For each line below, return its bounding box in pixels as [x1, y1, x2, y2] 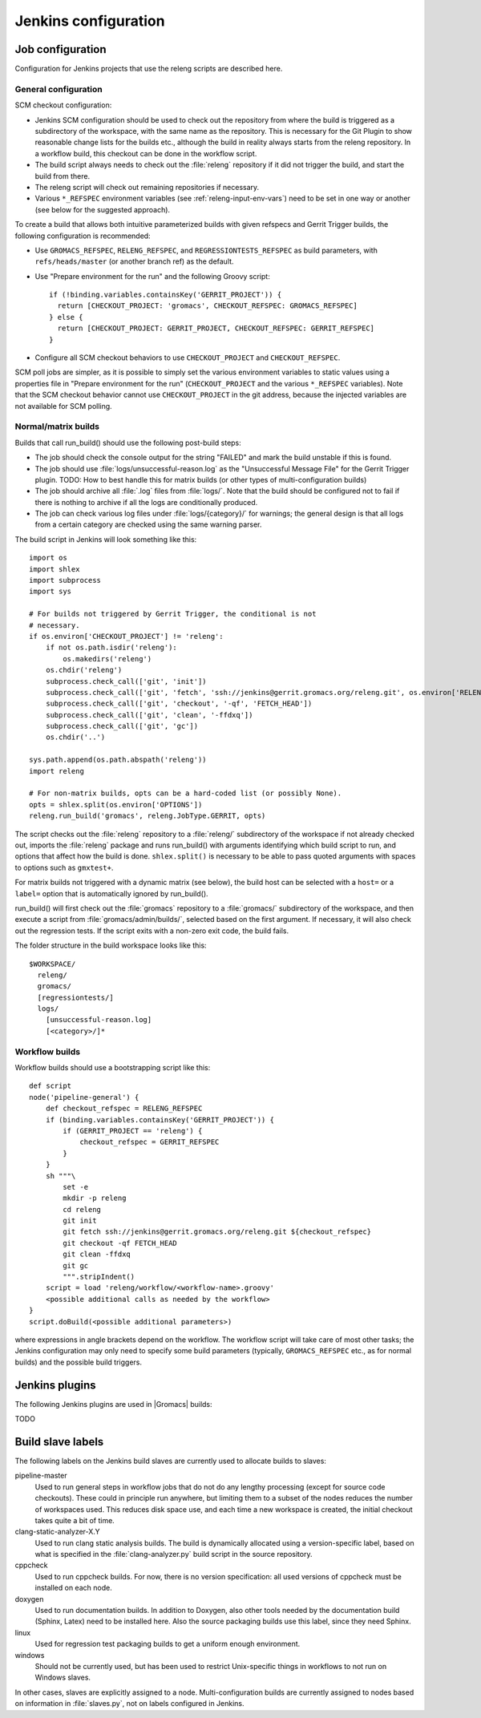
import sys [29, 587, 72, 596]
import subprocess [29, 576, 102, 585]
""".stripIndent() [63, 1272, 135, 1282]
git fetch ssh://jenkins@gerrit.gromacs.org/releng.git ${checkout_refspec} [63, 1227, 372, 1236]
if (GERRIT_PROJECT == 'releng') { [63, 1126, 203, 1135]
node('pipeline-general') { [29, 1093, 139, 1102]
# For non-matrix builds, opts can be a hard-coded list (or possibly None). [29, 789, 342, 798]
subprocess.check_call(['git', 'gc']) [45, 722, 199, 731]
